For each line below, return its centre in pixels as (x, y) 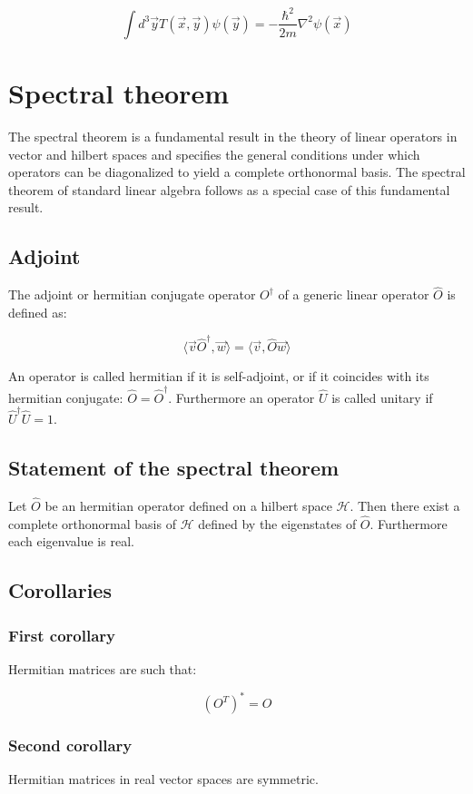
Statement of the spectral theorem (174, 467)
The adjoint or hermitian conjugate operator (132, 294)
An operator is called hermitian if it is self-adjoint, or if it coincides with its (219, 376)
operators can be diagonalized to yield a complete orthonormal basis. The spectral (237, 172)
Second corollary (70, 745)
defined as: (38, 313)
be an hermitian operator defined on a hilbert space (188, 506)
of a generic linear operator (354, 294)
